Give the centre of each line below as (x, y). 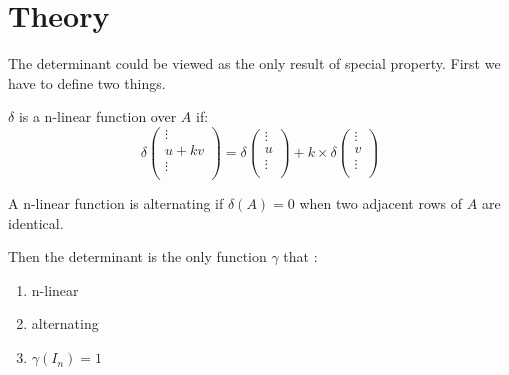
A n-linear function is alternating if (116, 203)
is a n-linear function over (97, 116)
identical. (36, 222)
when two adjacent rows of (381, 203)
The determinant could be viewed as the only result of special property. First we (254, 63)
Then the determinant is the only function (137, 256)
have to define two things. (87, 82)
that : (300, 256)
